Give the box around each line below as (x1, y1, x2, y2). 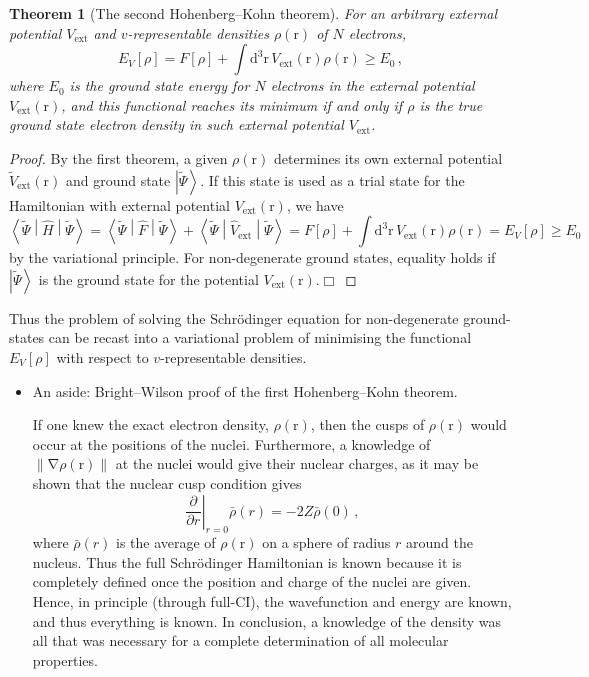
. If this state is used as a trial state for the (200, 169, 465, 190)
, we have (286, 194, 344, 215)
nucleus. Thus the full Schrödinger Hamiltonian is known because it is (32, 551, 462, 572)
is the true (419, 94, 483, 115)
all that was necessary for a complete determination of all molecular (32, 630, 449, 651)
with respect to (56, 346, 149, 367)
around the (406, 532, 473, 553)
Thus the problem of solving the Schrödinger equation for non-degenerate (9, 307, 459, 328)
